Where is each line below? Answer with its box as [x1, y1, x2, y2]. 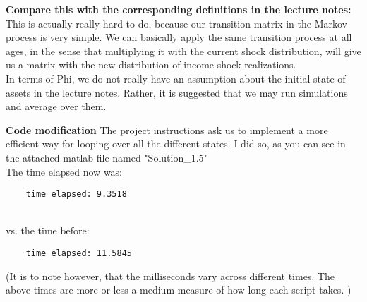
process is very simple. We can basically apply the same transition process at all [6, 30, 352, 44]
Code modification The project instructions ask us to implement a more [6, 122, 328, 137]
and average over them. [6, 99, 107, 114]
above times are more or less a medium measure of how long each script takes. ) [6, 282, 351, 297]
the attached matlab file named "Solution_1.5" [6, 150, 207, 164]
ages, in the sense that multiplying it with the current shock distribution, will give [6, 43, 361, 58]
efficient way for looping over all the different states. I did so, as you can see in [6, 136, 346, 151]
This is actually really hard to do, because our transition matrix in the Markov [6, 16, 347, 30]
